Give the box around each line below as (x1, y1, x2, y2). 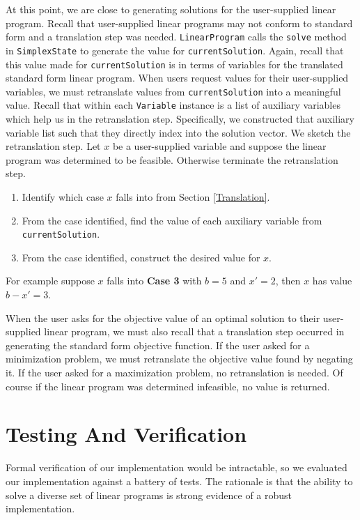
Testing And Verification (6, 420, 247, 448)
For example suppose (6, 273, 95, 288)
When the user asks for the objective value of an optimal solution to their (6, 310, 320, 325)
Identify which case (22, 190, 104, 204)
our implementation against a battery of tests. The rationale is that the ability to (6, 473, 353, 488)
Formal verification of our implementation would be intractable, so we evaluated (6, 460, 347, 475)
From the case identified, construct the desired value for (22, 250, 260, 264)
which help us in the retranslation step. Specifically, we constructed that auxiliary (6, 112, 355, 126)
